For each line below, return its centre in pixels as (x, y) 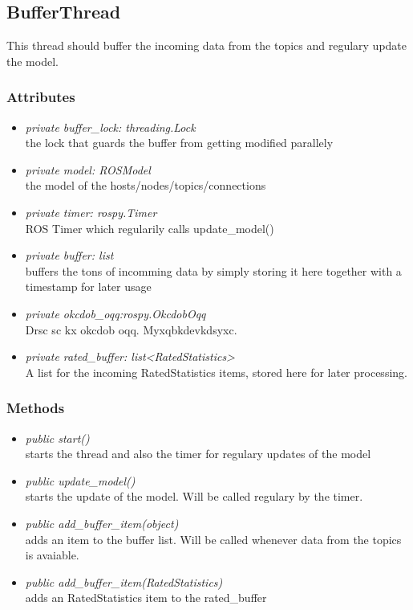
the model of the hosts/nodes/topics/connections (146, 185)
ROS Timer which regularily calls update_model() (150, 228)
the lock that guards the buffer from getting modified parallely (179, 143)
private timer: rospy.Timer (91, 212)
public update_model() (80, 480)
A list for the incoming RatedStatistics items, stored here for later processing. (216, 372)
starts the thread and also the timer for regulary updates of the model (198, 454)
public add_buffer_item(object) (102, 523)
